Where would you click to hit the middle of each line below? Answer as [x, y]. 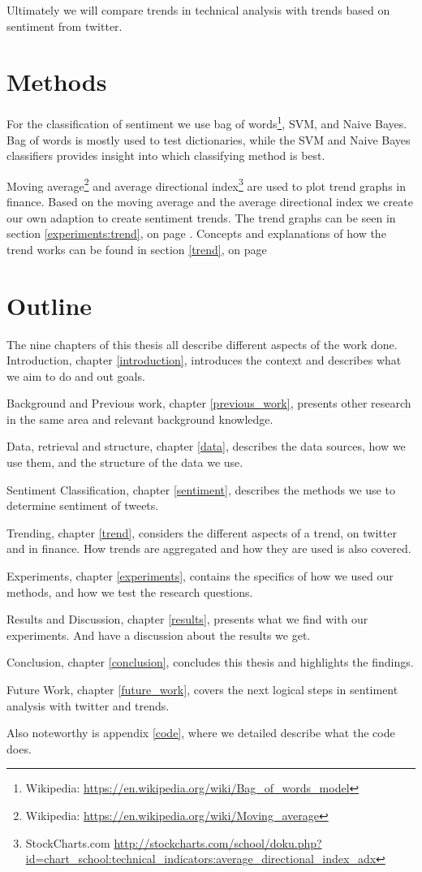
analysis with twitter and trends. [88, 705]
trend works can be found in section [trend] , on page [137, 249]
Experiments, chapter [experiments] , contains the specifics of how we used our [200, 576]
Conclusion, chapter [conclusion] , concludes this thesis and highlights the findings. [210, 662]
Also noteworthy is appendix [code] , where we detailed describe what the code [201, 733]
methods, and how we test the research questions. [130, 591]
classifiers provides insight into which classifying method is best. [166, 155]
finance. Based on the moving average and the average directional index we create [210, 201]
